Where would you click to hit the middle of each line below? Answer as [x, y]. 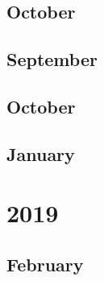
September [52, 59]
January [41, 153]
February [45, 264]
